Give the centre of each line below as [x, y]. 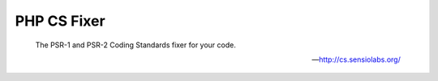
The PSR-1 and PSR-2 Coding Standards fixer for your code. [136, 45]
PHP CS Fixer [60, 21]
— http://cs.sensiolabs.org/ [356, 59]
